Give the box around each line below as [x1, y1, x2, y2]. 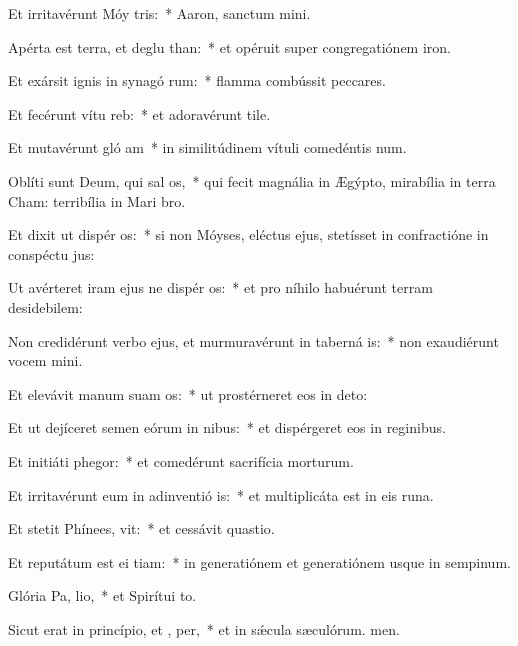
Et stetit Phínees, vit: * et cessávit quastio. [8, 518, 275, 539]
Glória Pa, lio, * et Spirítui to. [8, 585, 197, 606]
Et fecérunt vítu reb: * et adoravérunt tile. [8, 103, 271, 124]
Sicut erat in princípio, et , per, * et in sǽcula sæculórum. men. [8, 618, 400, 639]
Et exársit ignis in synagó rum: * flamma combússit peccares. [8, 70, 386, 91]
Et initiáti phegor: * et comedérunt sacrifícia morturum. [8, 450, 354, 471]
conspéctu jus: [8, 243, 95, 264]
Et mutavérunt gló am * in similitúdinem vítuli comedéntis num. [8, 137, 407, 158]
